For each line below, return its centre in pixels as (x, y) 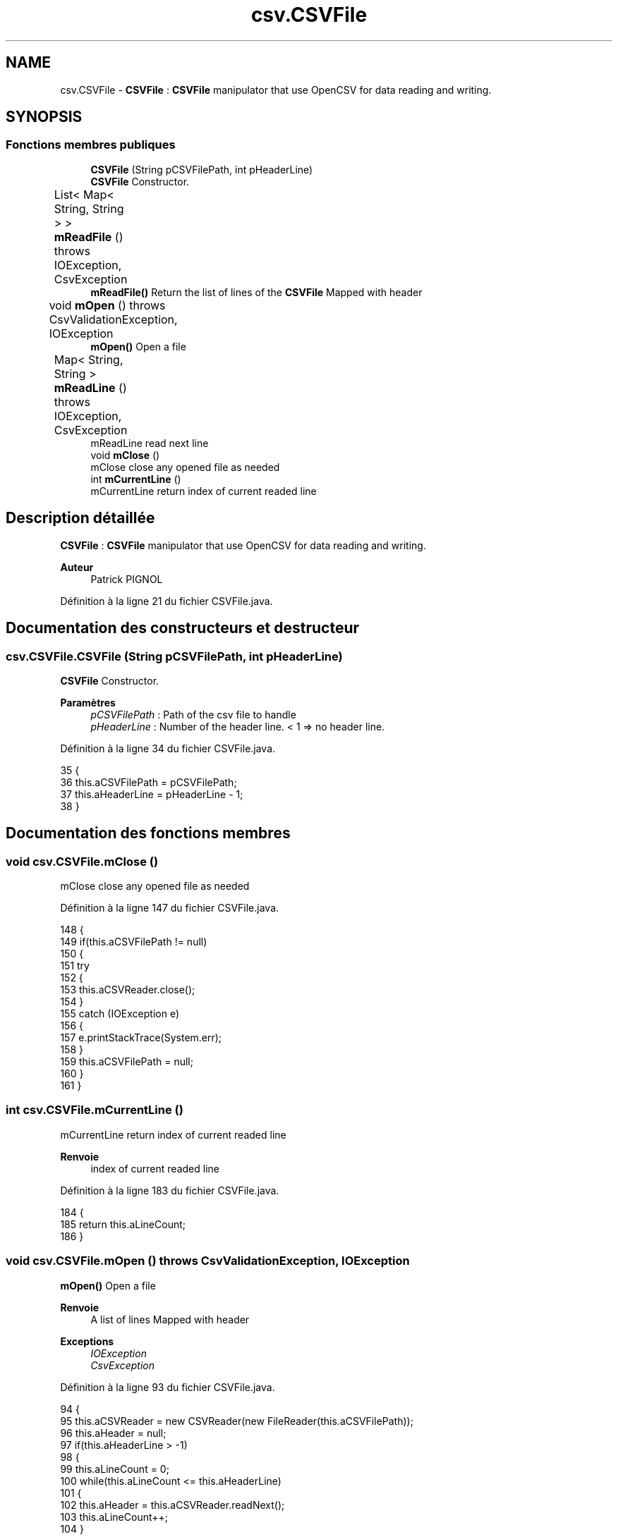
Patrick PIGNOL (127, 579)
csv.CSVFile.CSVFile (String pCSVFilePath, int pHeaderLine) (174, 656)
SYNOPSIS (44, 117)
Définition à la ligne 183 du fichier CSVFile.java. (170, 1190)
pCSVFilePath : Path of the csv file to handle (193, 714)
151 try (75, 966)
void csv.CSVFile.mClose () (82, 861)
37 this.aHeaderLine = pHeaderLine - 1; (152, 794)
